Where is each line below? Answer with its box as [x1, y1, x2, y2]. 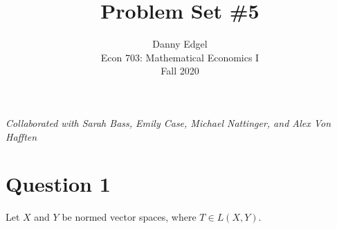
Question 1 [6, 170, 111, 198]
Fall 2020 [161, 63, 199, 78]
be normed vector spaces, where [62, 210, 197, 224]
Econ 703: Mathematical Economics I [100, 50, 259, 64]
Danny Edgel [152, 37, 208, 51]
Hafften [6, 129, 37, 143]
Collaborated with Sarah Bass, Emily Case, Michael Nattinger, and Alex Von [6, 115, 331, 130]
